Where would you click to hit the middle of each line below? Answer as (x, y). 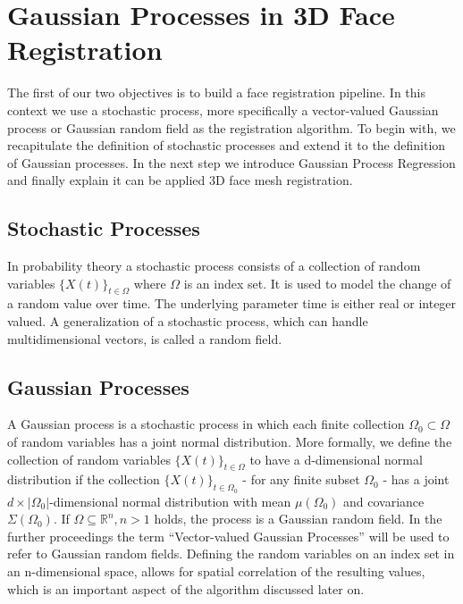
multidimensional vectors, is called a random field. (145, 338)
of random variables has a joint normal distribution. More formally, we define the (230, 442)
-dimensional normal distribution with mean (170, 501)
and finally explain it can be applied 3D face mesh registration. (180, 180)
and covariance (384, 501)
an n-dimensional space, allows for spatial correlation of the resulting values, (216, 571)
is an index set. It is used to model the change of (317, 283)
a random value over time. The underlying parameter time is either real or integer (232, 303)
